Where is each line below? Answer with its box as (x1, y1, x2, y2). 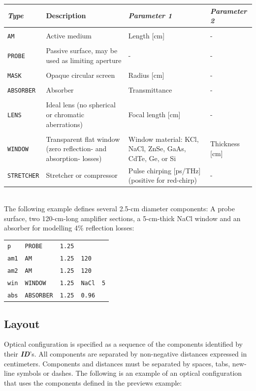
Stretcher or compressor (46, 170, 118, 180)
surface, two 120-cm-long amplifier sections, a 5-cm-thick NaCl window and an (4, 213, 241, 223)
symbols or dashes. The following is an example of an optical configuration (17, 368, 242, 378)
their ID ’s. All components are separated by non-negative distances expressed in (4, 349, 247, 359)
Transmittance (128, 85, 172, 95)
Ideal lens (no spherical (46, 99, 116, 110)
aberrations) (46, 119, 83, 129)
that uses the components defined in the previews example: (4, 377, 182, 388)
